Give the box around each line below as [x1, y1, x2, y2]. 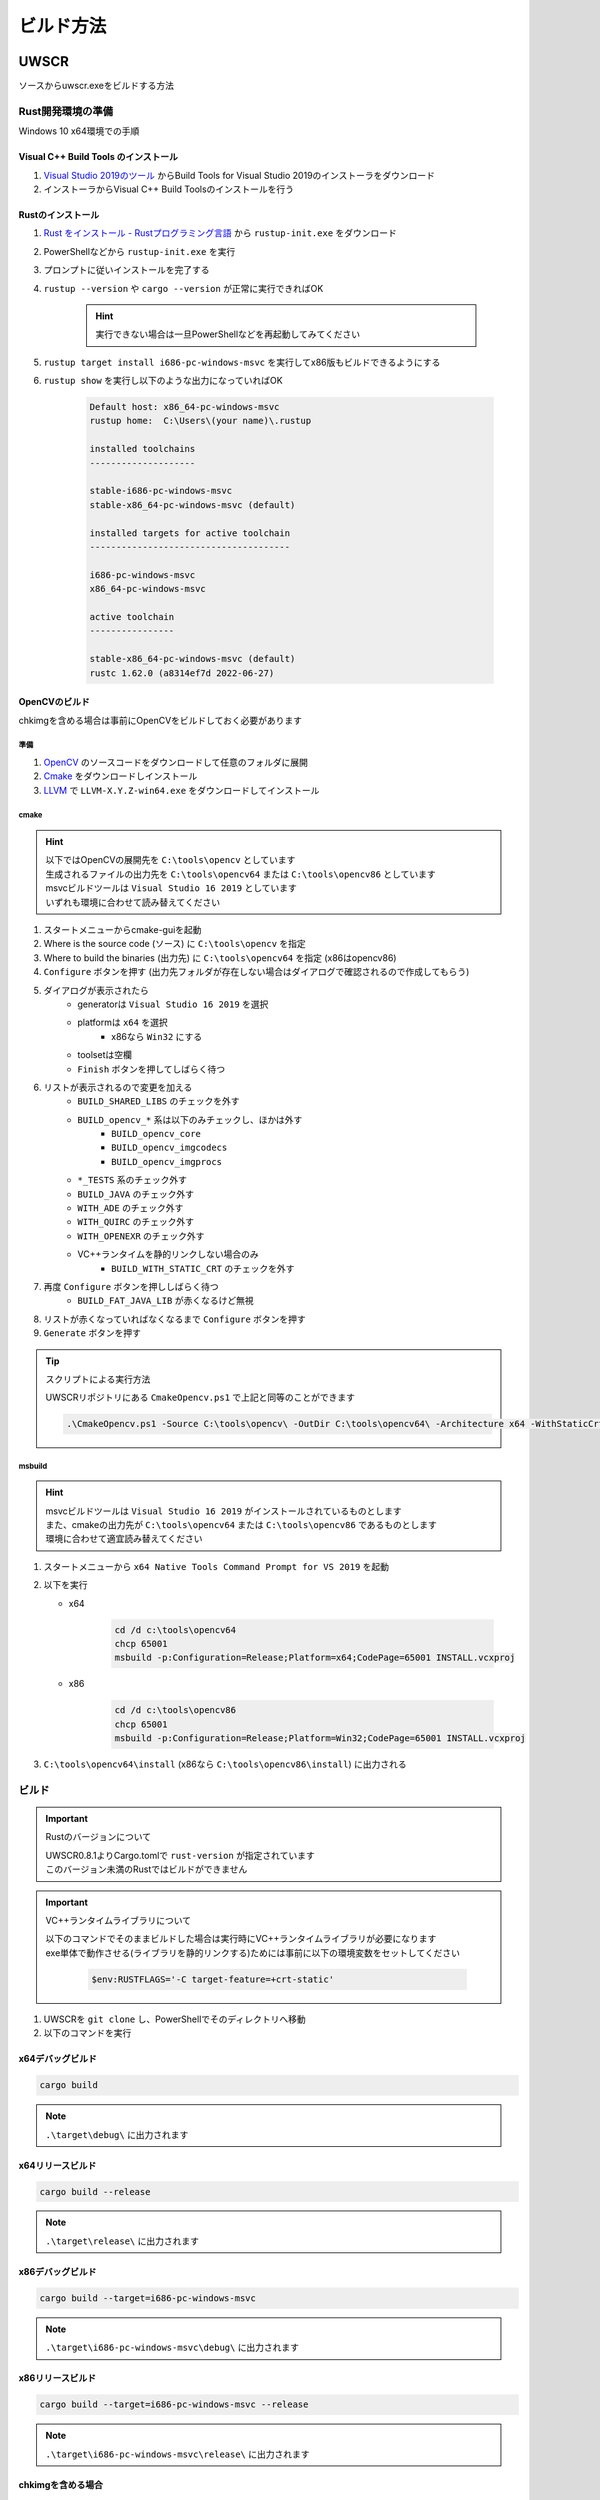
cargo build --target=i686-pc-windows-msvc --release [39, 2399, 309, 2410]
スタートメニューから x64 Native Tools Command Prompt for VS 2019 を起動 [43, 1560, 390, 1572]
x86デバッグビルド [18, 2265, 97, 2277]
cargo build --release [39, 2186, 151, 2197]
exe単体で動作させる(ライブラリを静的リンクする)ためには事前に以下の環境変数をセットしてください [45, 1946, 460, 1959]
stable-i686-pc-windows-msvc [89, 485, 233, 497]
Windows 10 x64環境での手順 [18, 125, 140, 137]
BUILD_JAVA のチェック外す [77, 1188, 195, 1200]
